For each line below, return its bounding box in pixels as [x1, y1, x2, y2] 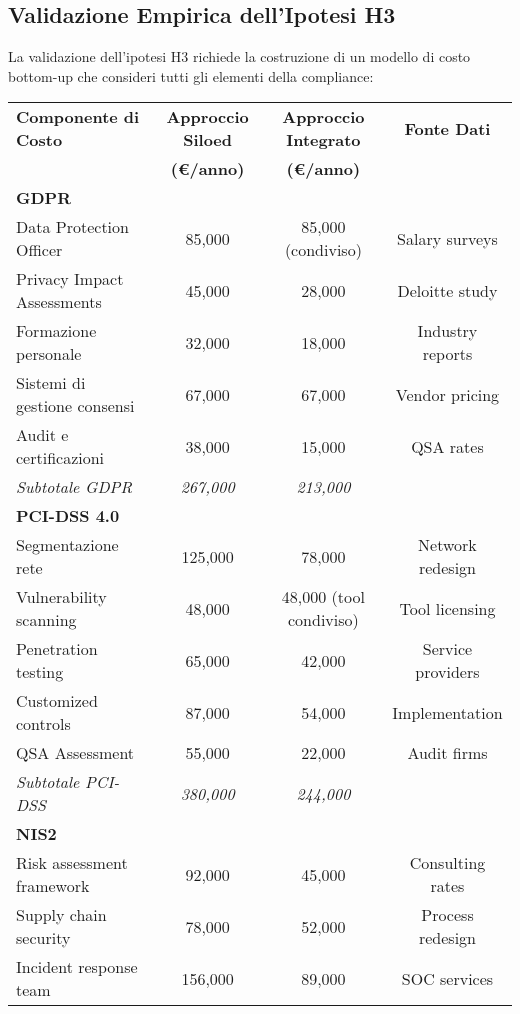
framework [16, 874, 90, 898]
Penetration [16, 637, 98, 661]
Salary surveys [397, 226, 498, 250]
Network [418, 533, 477, 557]
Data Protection [16, 215, 129, 239]
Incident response [16, 955, 138, 979]
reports [422, 342, 473, 366]
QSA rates [411, 434, 484, 458]
